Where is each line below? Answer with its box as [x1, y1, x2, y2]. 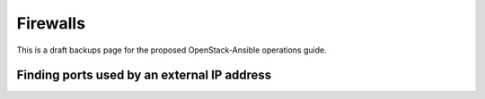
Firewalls [16, 13, 85, 33]
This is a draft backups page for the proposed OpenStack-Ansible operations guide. [16, 45, 327, 55]
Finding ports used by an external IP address [16, 68, 272, 83]
